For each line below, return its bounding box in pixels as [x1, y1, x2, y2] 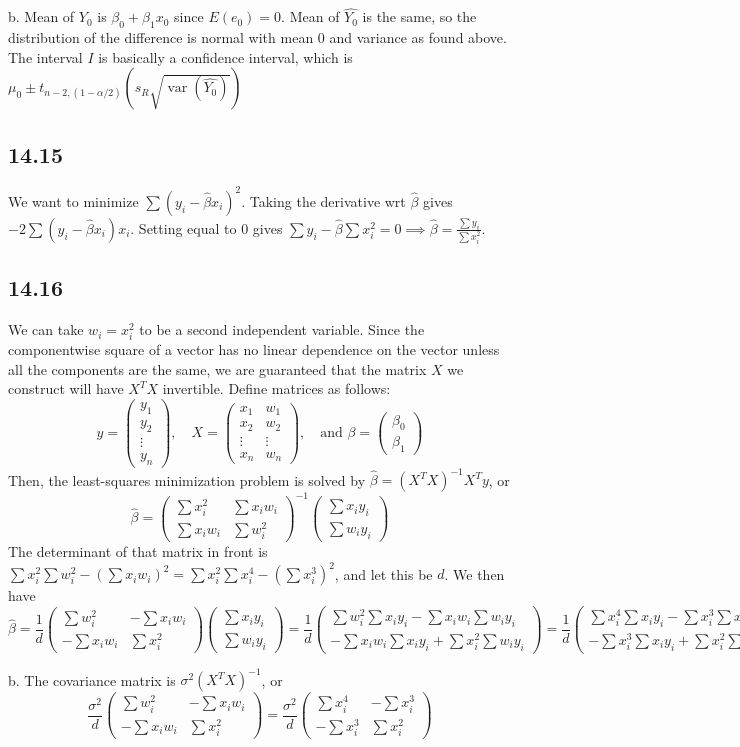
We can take [8, 319, 84, 340]
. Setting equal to [130, 217, 237, 238]
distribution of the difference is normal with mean [8, 27, 314, 48]
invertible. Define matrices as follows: [162, 378, 391, 399]
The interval [8, 46, 83, 67]
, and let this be [334, 563, 433, 584]
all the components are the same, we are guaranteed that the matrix [8, 358, 427, 379]
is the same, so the [362, 6, 477, 27]
